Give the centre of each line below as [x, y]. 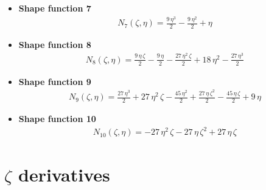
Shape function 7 [55, 8]
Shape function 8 [55, 45]
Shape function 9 [55, 81]
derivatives [64, 175]
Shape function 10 [57, 118]
